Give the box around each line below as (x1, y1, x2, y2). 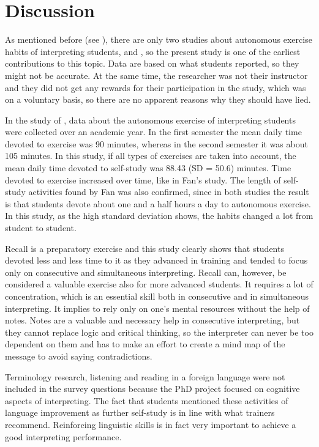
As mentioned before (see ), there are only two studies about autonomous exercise (5, 33, 312, 46)
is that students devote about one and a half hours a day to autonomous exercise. (5, 197, 311, 210)
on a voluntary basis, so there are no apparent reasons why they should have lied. (5, 93, 311, 106)
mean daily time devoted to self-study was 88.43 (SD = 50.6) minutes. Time (5, 161, 291, 174)
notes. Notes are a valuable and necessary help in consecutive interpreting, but (5, 314, 300, 327)
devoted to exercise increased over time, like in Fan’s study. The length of (5, 173, 281, 186)
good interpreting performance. (5, 430, 122, 443)
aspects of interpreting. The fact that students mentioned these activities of (5, 394, 288, 407)
